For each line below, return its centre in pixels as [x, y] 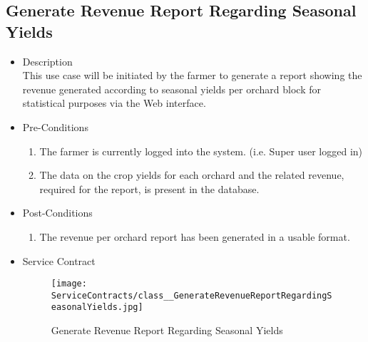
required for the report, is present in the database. [149, 188]
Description [47, 61]
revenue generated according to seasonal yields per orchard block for [172, 89]
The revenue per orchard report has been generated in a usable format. [195, 236]
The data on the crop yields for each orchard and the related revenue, [192, 175]
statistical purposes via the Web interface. [114, 103]
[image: [69, 284]
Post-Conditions [57, 213]
